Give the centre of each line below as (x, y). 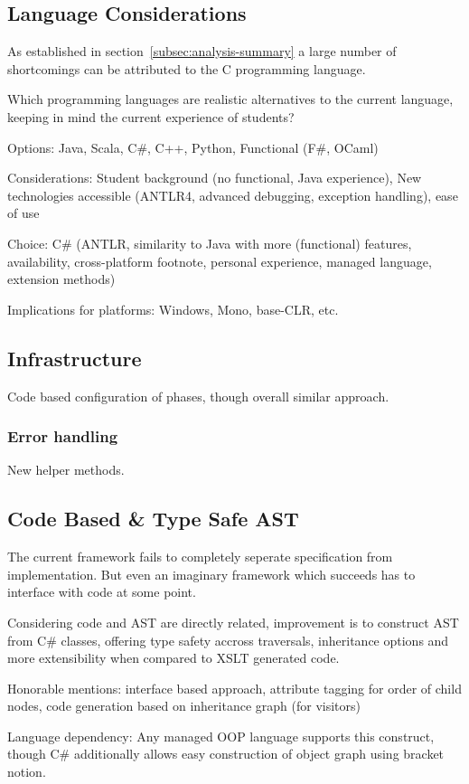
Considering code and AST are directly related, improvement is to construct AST (233, 622)
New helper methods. (66, 470)
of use (23, 213)
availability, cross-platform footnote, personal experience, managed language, (220, 261)
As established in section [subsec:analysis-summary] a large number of (202, 51)
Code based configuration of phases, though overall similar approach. (198, 396)
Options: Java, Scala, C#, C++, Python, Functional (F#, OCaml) (193, 147)
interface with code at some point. (102, 592)
